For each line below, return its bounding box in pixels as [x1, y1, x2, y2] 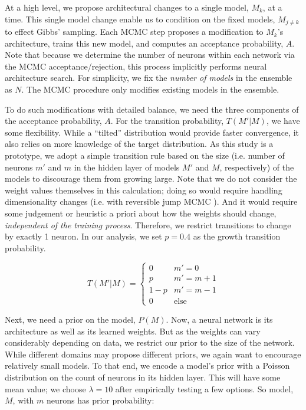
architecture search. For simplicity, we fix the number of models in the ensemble [5, 71, 292, 84]
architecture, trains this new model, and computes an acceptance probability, [5, 37, 284, 49]
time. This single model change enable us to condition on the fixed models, [5, 12, 275, 25]
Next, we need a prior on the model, [5, 313, 136, 325]
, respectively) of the [219, 160, 294, 173]
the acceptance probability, [5, 114, 102, 127]
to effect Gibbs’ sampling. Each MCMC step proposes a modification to [5, 25, 264, 38]
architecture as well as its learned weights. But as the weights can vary [5, 324, 261, 337]
